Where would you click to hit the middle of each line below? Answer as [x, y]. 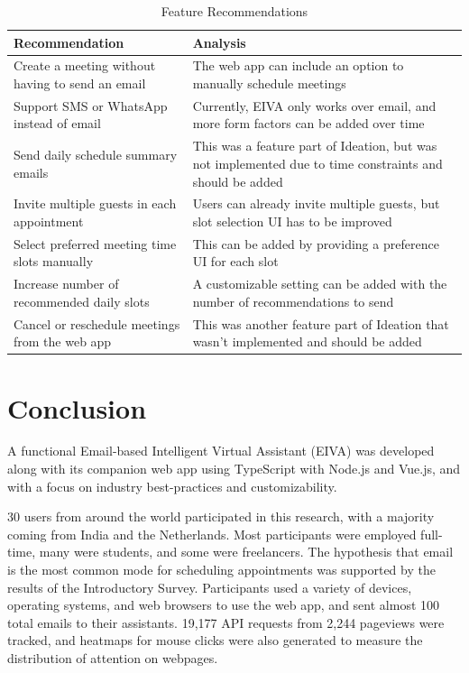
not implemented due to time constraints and [317, 163]
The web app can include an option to [298, 65]
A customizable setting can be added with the [320, 284]
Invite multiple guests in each [95, 203]
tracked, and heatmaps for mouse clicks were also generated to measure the [215, 640]
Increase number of [66, 284]
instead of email [57, 123]
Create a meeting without [85, 65]
